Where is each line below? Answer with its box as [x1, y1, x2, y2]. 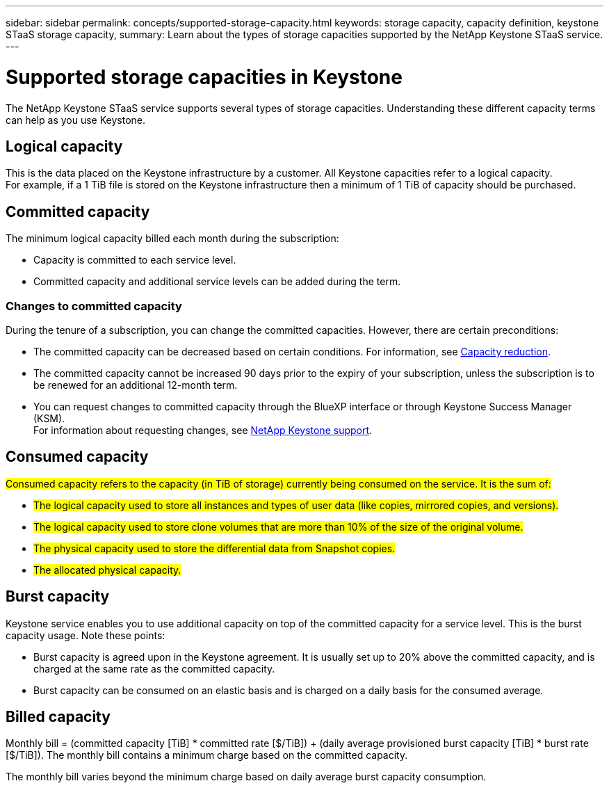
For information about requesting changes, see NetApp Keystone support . [33, 424, 373, 436]
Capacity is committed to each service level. [33, 254, 236, 266]
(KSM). [33, 412, 65, 424]
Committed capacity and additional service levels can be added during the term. [33, 275, 401, 288]
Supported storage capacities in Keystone [6, 65, 403, 89]
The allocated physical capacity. [33, 563, 181, 576]
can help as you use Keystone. [6, 113, 146, 126]
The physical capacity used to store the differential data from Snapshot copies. [33, 542, 396, 554]
